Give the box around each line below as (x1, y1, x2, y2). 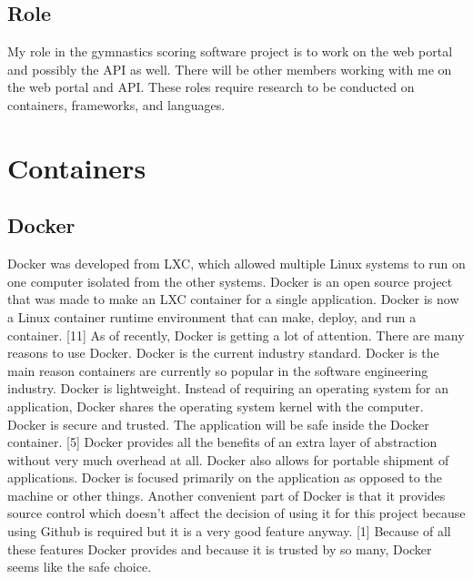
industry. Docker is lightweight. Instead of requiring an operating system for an (7, 379, 449, 398)
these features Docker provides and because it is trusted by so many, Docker (7, 539, 432, 558)
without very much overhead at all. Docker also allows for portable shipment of (7, 450, 449, 469)
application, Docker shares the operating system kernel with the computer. (7, 396, 424, 415)
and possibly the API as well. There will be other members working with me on (7, 59, 452, 78)
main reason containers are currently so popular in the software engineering (7, 361, 428, 380)
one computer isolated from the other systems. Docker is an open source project (7, 271, 453, 290)
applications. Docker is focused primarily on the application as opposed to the (7, 468, 442, 487)
